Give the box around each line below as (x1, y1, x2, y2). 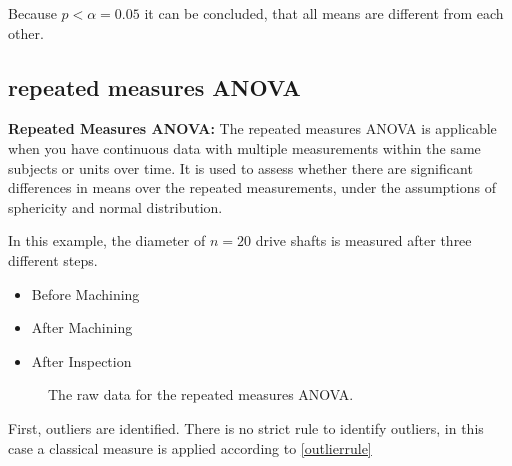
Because (8, 3, 57, 23)
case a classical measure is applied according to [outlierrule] (8, 437, 372, 458)
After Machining (31, 317, 133, 338)
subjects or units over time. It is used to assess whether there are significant (8, 157, 473, 178)
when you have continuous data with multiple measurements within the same (8, 137, 481, 158)
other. (8, 22, 44, 43)
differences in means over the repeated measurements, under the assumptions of (8, 177, 496, 198)
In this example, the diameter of (8, 230, 206, 251)
